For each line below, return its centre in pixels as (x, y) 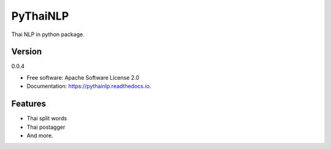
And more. (40, 136)
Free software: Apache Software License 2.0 (83, 77)
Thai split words (47, 118)
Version (27, 52)
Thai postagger (46, 127)
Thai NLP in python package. (48, 34)
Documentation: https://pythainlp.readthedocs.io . (89, 86)
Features (29, 104)
